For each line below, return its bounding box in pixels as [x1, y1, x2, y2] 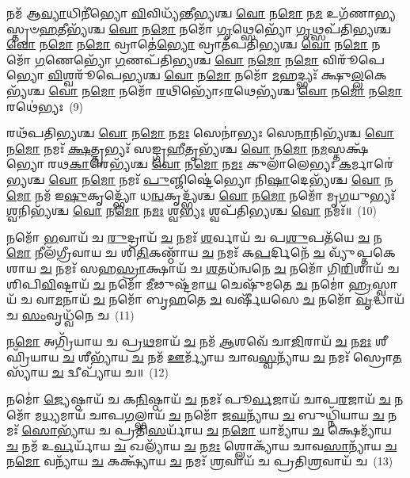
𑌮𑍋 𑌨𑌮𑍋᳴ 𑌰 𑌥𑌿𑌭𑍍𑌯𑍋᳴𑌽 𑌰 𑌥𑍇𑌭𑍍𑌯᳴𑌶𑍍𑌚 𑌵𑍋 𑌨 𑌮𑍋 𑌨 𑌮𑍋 [90, 82, 403, 98]
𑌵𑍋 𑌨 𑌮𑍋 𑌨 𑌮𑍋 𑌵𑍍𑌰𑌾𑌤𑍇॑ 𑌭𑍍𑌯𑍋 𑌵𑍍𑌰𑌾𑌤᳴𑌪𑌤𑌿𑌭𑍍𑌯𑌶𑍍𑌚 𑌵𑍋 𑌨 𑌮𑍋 [6, 36, 368, 52]
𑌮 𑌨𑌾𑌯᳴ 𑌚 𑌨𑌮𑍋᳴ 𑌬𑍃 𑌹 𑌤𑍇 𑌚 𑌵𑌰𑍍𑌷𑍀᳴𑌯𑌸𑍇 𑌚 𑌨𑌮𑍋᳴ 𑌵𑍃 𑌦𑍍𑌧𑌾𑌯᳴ [55, 291, 405, 308]
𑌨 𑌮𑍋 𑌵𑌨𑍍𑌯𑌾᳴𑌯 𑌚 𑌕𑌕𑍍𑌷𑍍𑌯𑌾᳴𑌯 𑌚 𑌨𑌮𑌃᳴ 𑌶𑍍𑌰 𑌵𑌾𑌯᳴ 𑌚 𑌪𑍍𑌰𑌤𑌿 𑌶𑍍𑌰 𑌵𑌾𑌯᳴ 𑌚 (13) [6, 453, 393, 469]
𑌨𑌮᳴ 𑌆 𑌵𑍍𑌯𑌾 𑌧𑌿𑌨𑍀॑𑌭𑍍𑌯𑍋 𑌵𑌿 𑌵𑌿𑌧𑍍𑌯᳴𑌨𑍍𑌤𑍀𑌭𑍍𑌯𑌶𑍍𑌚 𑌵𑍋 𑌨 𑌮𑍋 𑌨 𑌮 [6, 5, 323, 21]
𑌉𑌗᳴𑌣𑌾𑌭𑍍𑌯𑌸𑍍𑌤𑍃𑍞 [326, 5, 396, 21]
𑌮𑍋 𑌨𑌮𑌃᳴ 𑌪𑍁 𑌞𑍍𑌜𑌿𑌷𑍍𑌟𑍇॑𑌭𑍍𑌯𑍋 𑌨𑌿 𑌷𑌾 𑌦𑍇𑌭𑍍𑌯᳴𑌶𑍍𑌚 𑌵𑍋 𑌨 [90, 170, 393, 187]
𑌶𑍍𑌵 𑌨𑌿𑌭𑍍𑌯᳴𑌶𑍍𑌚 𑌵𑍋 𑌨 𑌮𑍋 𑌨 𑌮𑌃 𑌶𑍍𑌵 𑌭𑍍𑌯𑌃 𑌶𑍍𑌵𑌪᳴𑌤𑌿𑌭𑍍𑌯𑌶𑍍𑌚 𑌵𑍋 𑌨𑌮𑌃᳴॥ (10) [6, 202, 378, 219]
